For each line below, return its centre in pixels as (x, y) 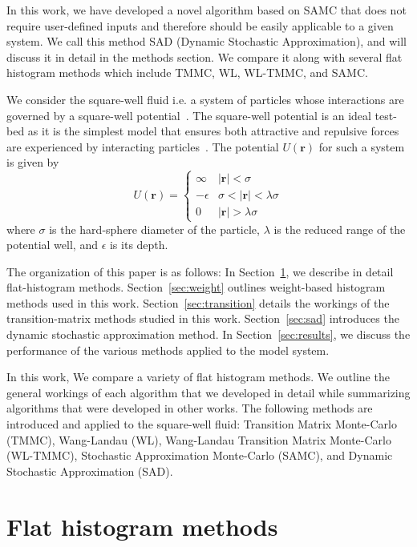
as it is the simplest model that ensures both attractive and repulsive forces (213, 131)
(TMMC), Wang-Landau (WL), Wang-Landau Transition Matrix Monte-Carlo (199, 439)
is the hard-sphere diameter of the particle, (154, 229)
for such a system (362, 146)
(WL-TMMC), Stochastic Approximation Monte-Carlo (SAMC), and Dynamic (200, 455)
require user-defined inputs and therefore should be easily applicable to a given (200, 25)
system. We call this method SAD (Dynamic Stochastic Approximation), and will (206, 41)
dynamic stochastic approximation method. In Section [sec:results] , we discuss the (208, 334)
